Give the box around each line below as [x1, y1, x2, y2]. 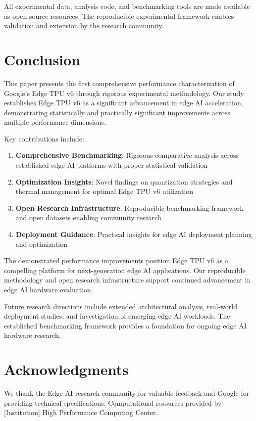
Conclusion [4, 49, 81, 69]
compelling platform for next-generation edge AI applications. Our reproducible [4, 265, 246, 275]
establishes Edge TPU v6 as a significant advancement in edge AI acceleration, [4, 97, 243, 108]
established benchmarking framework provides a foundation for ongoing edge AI [4, 320, 247, 330]
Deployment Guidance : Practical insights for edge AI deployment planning [15, 229, 252, 239]
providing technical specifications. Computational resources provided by [4, 397, 222, 408]
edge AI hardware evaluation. [4, 284, 93, 294]
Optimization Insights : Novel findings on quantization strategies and [15, 176, 233, 187]
